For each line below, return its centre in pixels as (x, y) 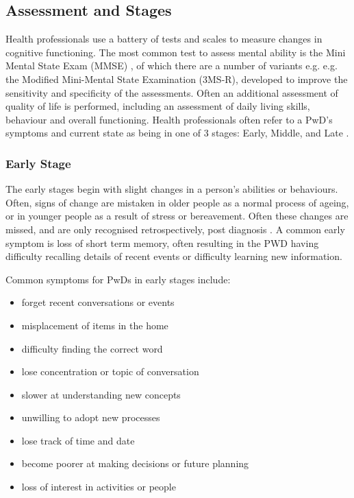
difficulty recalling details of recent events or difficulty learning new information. (174, 256)
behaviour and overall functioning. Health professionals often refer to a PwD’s (169, 119)
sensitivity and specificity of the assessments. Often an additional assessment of (172, 92)
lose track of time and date (78, 440)
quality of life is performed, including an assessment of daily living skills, (158, 106)
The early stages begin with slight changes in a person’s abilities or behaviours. (172, 189)
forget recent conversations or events (98, 302)
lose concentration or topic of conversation (110, 371)
